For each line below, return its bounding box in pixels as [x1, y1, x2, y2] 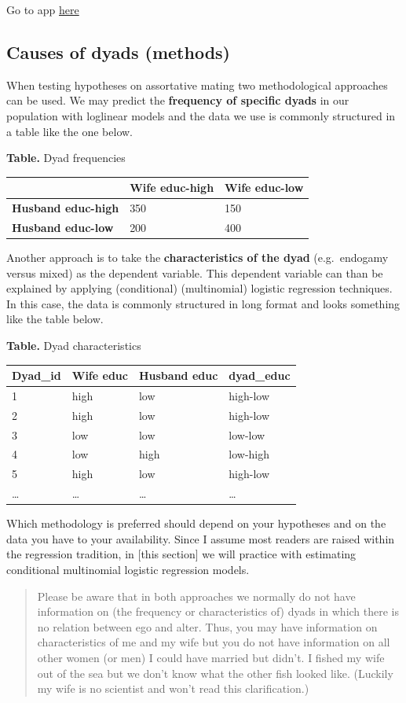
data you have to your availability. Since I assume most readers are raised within [6, 530, 395, 547]
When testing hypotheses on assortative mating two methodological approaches [6, 76, 388, 93]
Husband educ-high [12, 200, 119, 216]
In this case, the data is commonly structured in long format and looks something [6, 295, 401, 311]
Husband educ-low [12, 219, 114, 235]
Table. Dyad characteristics [6, 337, 141, 354]
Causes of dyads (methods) [6, 39, 230, 64]
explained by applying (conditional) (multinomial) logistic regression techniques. [6, 280, 393, 296]
